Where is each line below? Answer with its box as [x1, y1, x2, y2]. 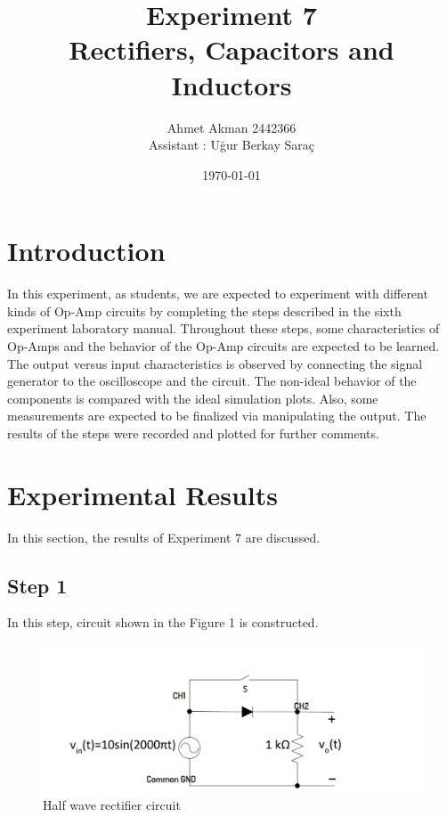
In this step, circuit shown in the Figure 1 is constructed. [7, 613, 319, 632]
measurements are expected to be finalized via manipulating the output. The [7, 406, 427, 425]
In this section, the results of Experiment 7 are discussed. [7, 527, 321, 546]
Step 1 [7, 571, 68, 599]
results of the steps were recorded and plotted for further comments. [7, 423, 379, 442]
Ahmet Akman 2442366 [167, 118, 297, 136]
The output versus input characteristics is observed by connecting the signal [7, 354, 423, 372]
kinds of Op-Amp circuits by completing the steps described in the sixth [7, 301, 402, 320]
